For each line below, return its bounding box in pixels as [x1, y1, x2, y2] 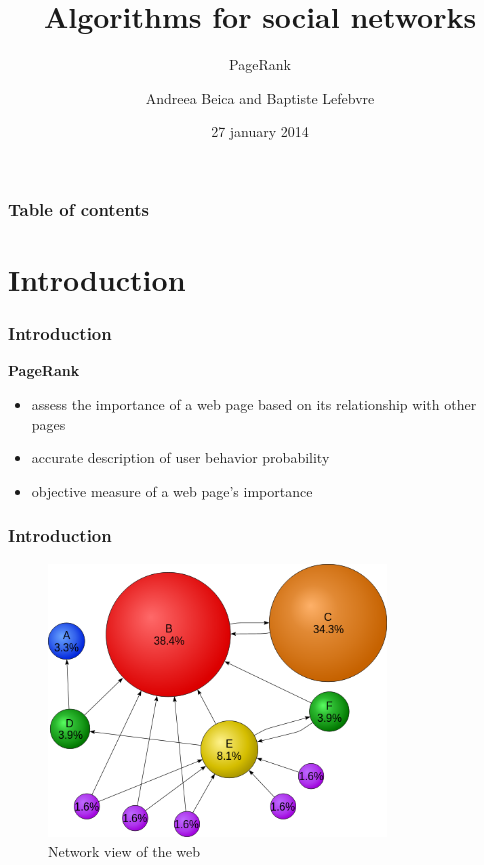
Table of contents [8, 196, 149, 221]
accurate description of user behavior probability [31, 447, 330, 468]
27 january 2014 [211, 121, 309, 142]
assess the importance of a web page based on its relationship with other [31, 394, 477, 415]
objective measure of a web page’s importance [31, 480, 313, 501]
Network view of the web [48, 840, 201, 861]
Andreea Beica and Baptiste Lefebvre [145, 87, 375, 108]
